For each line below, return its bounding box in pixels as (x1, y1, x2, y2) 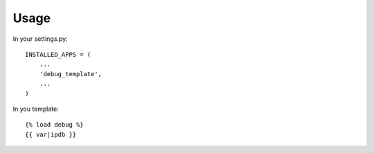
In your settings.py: (12, 35, 69, 43)
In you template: (12, 105, 59, 113)
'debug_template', (39, 70, 103, 78)
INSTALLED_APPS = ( (25, 51, 91, 58)
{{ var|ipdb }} (25, 130, 77, 138)
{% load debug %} (25, 121, 84, 129)
